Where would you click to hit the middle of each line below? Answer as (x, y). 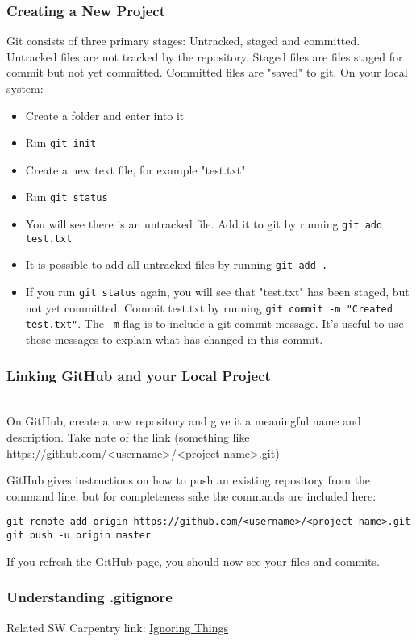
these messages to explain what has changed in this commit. (174, 339)
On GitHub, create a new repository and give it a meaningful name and (184, 421)
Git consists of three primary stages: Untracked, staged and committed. (183, 41)
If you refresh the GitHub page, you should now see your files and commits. (193, 561)
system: (25, 88)
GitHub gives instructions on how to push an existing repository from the (189, 480)
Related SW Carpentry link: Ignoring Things (117, 627)
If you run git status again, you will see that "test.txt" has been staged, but (217, 292)
